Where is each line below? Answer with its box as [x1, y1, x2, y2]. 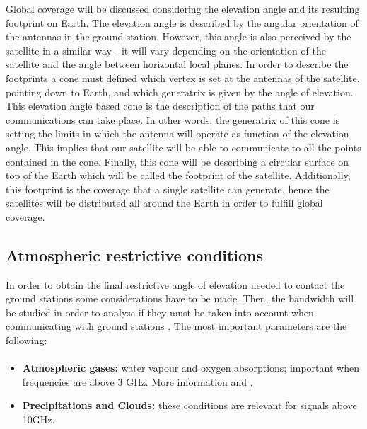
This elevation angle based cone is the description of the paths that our [6, 98, 315, 113]
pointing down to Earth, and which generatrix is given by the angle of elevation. [6, 84, 354, 99]
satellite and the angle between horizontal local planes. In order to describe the [6, 57, 349, 71]
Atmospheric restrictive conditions [6, 244, 264, 265]
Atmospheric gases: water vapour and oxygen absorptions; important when [22, 360, 359, 375]
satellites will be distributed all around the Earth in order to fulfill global [6, 195, 323, 210]
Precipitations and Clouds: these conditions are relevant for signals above [22, 398, 357, 413]
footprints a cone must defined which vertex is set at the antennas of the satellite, [6, 70, 360, 85]
